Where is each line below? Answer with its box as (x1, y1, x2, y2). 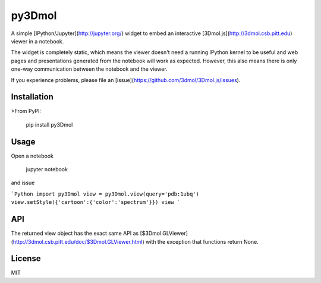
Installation (11, 92, 53, 102)
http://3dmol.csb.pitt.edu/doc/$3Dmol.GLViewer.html (12, 238, 143, 245)
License (11, 253, 41, 264)
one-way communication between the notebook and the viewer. (11, 65, 168, 73)
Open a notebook (11, 152, 53, 159)
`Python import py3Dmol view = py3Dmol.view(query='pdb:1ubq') (11, 190, 199, 197)
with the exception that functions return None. (146, 238, 259, 245)
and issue (11, 179, 35, 187)
